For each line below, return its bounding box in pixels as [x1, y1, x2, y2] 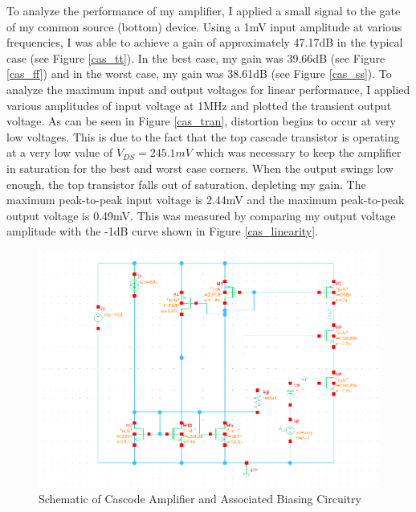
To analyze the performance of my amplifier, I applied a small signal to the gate [6, 2, 401, 18]
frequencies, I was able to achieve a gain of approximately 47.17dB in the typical [6, 34, 403, 51]
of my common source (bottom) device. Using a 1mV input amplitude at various [6, 18, 402, 35]
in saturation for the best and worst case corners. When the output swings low [6, 159, 394, 176]
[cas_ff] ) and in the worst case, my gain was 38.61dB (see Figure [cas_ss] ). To [6, 65, 392, 82]
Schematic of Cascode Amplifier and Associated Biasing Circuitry [39, 490, 361, 507]
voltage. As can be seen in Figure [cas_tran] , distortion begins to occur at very [6, 113, 396, 129]
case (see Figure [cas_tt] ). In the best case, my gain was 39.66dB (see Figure [6, 49, 385, 66]
